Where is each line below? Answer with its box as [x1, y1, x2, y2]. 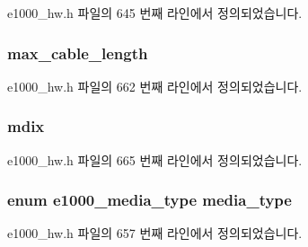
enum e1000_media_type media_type [7, 189, 292, 211]
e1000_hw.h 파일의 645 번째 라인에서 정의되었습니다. [7, 4, 303, 22]
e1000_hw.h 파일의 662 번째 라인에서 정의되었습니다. [7, 76, 303, 95]
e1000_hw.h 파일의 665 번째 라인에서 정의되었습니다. [7, 150, 303, 169]
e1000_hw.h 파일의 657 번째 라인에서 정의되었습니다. [7, 224, 303, 243]
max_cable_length [7, 41, 148, 64]
